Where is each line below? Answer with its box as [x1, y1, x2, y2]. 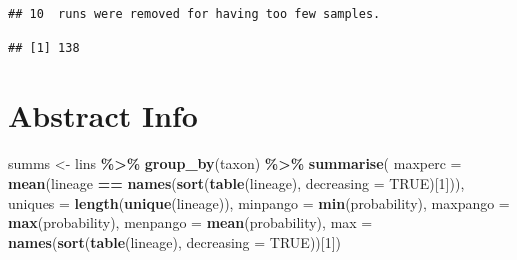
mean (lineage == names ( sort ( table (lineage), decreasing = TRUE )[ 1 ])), [8, 172, 465, 193]
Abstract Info [8, 95, 198, 136]
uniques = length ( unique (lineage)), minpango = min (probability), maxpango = [8, 192, 510, 213]
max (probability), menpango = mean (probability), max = [8, 212, 373, 233]
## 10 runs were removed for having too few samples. [8, 7, 381, 21]
